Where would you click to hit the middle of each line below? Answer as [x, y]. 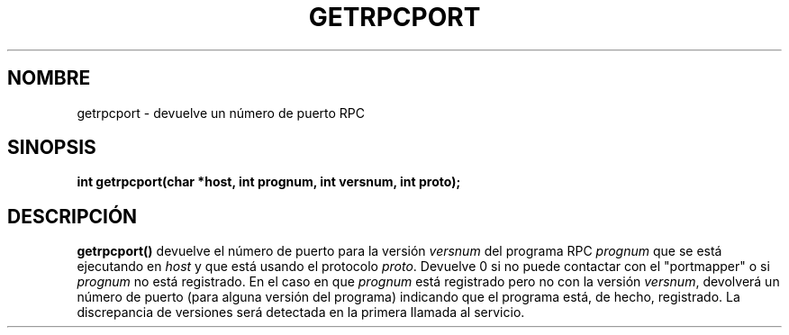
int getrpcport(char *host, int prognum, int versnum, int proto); [269, 182]
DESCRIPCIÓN [73, 216]
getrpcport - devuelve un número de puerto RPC [221, 113]
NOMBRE [49, 78]
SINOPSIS [52, 148]
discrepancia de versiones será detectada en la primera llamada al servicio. [301, 312]
